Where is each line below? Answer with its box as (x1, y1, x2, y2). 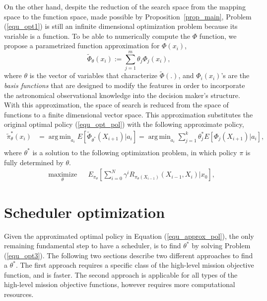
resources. (4, 289, 34, 300)
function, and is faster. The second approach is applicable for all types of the (4, 269, 238, 280)
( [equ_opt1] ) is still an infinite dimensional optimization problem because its (4, 21, 238, 31)
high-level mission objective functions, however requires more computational (4, 279, 235, 290)
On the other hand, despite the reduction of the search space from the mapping (4, 1, 246, 11)
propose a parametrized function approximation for (4, 40, 160, 51)
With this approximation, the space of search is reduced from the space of (4, 100, 229, 110)
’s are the (221, 70, 250, 81)
